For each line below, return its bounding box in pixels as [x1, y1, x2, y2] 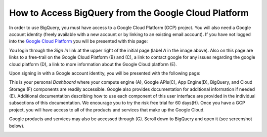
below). [9, 123, 25, 129]
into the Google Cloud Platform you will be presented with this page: [9, 38, 148, 44]
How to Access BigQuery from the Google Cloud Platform [9, 7, 249, 18]
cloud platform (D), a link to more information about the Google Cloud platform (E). [9, 61, 178, 67]
